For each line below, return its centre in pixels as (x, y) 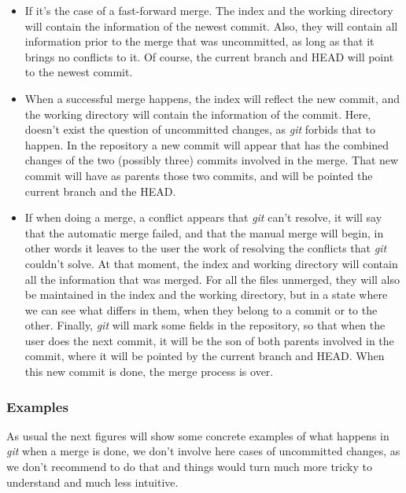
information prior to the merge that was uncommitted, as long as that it (199, 41)
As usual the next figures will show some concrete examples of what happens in (198, 435)
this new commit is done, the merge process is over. (149, 372)
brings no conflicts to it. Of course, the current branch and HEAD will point (209, 56)
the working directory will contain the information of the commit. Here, (198, 114)
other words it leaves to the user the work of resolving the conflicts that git (206, 248)
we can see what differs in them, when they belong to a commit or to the (201, 309)
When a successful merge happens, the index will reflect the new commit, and (212, 98)
